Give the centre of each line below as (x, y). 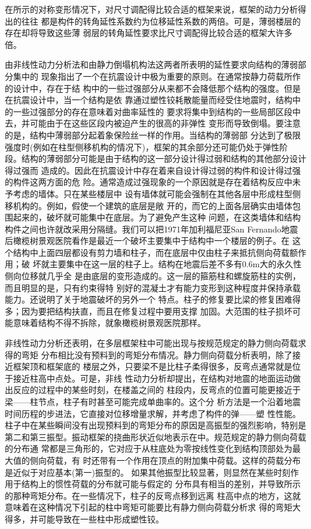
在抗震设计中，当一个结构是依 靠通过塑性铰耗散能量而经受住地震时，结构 (149, 100)
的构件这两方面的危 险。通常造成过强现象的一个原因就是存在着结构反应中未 (153, 182)
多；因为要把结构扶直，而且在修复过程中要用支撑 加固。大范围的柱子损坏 (149, 311)
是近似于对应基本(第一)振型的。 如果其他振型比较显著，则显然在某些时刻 (148, 472)
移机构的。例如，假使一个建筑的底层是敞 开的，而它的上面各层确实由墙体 (149, 205)
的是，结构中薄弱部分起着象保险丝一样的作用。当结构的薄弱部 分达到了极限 (153, 134)
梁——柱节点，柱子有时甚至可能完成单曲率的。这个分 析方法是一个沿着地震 (153, 401)
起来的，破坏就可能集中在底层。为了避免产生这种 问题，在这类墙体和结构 (157, 217)
